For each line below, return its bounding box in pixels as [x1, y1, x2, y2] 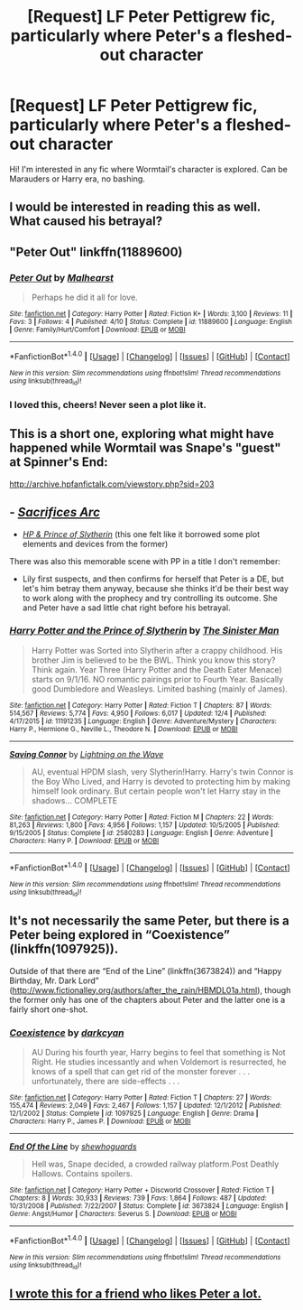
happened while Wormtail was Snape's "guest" [9, 441, 281, 456]
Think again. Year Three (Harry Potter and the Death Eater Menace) [31, 664, 282, 674]
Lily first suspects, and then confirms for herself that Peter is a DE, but [22, 573, 284, 584]
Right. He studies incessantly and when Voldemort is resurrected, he [31, 1056, 287, 1067]
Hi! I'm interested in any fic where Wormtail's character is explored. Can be [9, 163, 289, 174]
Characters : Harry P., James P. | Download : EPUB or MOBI [9, 1117, 191, 1126]
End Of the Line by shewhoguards [9, 1140, 137, 1152]
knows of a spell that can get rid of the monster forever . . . [31, 1065, 251, 1076]
